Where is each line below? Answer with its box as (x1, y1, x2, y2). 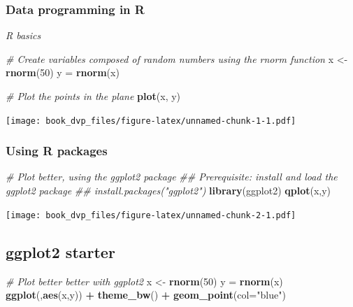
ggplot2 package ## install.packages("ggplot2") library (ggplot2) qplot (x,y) (6, 183, 331, 198)
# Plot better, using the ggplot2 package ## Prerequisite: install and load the (6, 169, 338, 184)
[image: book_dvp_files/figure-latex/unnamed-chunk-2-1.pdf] (6, 210, 296, 220)
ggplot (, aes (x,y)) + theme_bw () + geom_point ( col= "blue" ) (6, 287, 286, 302)
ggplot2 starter (6, 241, 115, 262)
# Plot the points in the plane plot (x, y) (6, 89, 181, 103)
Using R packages (6, 142, 108, 159)
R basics (6, 28, 41, 43)
